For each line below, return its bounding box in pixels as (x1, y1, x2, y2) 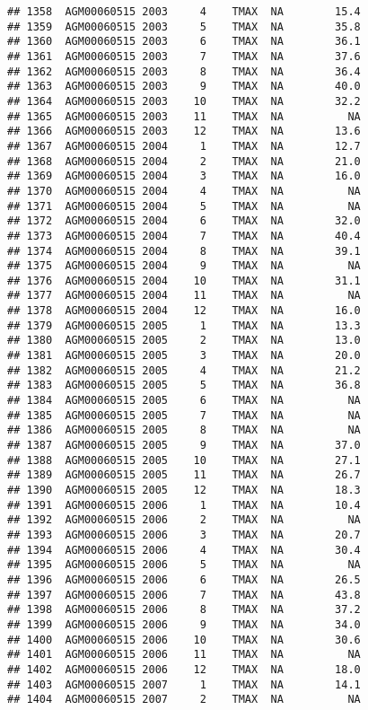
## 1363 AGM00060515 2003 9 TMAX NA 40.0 (7, 80, 361, 93)
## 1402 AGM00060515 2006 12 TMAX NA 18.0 (7, 662, 361, 676)
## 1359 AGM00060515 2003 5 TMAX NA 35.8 (7, 20, 361, 33)
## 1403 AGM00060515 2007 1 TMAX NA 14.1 (7, 678, 361, 691)
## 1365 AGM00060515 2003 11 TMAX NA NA (7, 110, 361, 123)
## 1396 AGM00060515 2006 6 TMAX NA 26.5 (7, 573, 361, 586)
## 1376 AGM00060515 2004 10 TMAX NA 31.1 (7, 274, 361, 287)
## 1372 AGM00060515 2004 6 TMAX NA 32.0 (7, 215, 361, 228)
